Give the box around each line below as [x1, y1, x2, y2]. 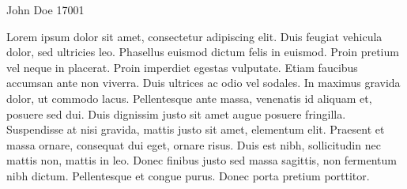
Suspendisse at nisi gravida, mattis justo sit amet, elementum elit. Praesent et [6, 121, 385, 138]
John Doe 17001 [6, 2, 85, 17]
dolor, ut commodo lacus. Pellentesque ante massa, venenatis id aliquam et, [6, 89, 372, 106]
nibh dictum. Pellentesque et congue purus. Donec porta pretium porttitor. [6, 167, 370, 183]
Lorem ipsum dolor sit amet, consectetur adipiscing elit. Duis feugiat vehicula [6, 28, 383, 44]
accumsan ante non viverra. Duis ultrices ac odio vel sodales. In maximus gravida [6, 74, 401, 91]
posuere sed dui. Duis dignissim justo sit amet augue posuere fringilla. [6, 105, 346, 122]
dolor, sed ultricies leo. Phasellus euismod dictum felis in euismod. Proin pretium [6, 43, 399, 60]
